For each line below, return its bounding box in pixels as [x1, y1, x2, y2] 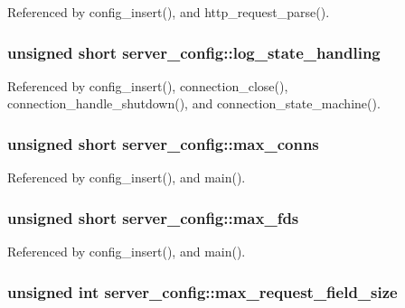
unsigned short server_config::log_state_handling [7, 41, 381, 63]
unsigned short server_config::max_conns [7, 132, 319, 154]
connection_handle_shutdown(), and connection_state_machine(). [7, 94, 381, 113]
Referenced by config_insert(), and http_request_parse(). [7, 3, 330, 21]
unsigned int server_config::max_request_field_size [7, 280, 398, 303]
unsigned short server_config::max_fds [7, 206, 299, 229]
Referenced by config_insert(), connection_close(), [7, 76, 288, 95]
